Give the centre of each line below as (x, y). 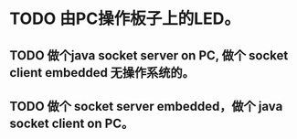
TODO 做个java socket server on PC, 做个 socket (149, 55)
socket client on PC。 (72, 123)
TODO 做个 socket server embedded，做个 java (146, 106)
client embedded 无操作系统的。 (102, 73)
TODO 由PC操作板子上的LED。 (125, 19)
